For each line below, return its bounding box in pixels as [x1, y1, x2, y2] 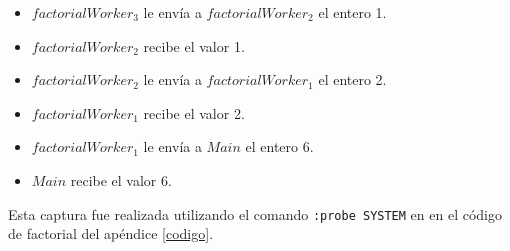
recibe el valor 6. [70, 169, 172, 190]
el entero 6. [245, 136, 314, 157]
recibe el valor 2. [143, 102, 245, 123]
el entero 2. [318, 69, 387, 90]
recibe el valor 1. [143, 35, 245, 56]
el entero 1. [318, 2, 387, 22]
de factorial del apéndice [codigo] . [8, 223, 214, 244]
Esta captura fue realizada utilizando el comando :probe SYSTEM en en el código [8, 203, 502, 224]
